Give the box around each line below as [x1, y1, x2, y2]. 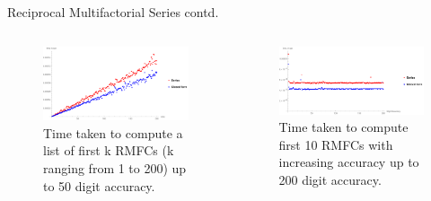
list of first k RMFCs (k [43, 141, 174, 160]
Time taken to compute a [43, 123, 183, 142]
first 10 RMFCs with [278, 135, 393, 153]
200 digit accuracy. [278, 170, 382, 188]
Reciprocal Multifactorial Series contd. [7, 3, 219, 21]
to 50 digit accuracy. [43, 176, 155, 195]
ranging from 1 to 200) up [43, 159, 187, 178]
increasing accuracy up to [278, 153, 419, 171]
